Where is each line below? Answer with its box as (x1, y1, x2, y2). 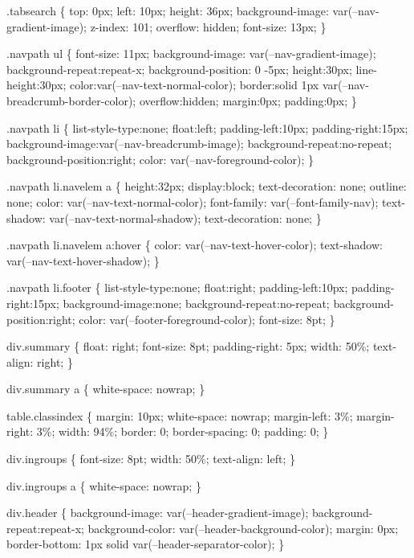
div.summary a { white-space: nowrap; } (6, 380, 205, 397)
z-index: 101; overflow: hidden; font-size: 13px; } (90, 18, 327, 35)
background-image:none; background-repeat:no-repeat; (63, 294, 330, 311)
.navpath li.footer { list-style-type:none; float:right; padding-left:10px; (6, 279, 348, 296)
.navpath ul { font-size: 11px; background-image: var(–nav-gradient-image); (6, 45, 376, 62)
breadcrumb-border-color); (6, 92, 136, 109)
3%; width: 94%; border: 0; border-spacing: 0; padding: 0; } (36, 423, 329, 440)
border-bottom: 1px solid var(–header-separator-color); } (6, 535, 285, 552)
